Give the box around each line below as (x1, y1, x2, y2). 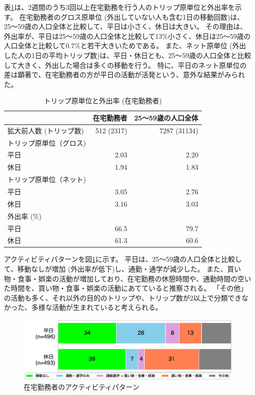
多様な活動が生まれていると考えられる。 (31, 302, 162, 312)
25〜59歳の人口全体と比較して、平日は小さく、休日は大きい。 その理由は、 (4, 21, 247, 31)
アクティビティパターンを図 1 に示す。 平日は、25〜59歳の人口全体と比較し (4, 254, 242, 264)
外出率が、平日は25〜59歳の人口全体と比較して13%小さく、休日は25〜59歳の (4, 30, 251, 41)
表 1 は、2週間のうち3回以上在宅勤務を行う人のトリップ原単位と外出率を (4, 2, 235, 12)
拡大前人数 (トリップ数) (7, 125, 84, 135)
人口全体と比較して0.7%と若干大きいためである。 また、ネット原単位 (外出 (4, 40, 246, 51)
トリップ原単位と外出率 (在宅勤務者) (44, 95, 162, 106)
